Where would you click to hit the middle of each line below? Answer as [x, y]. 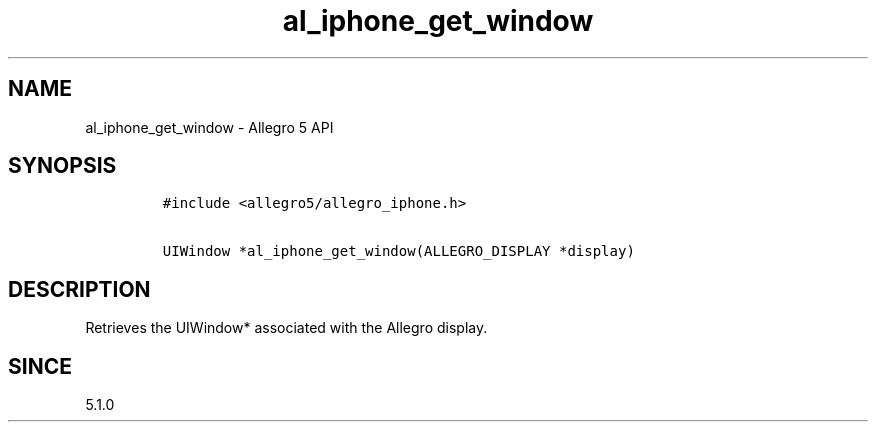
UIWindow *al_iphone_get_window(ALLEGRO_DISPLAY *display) [398, 251]
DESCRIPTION [79, 289]
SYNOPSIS [62, 166]
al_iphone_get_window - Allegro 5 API [209, 127]
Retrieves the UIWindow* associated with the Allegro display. [286, 328]
